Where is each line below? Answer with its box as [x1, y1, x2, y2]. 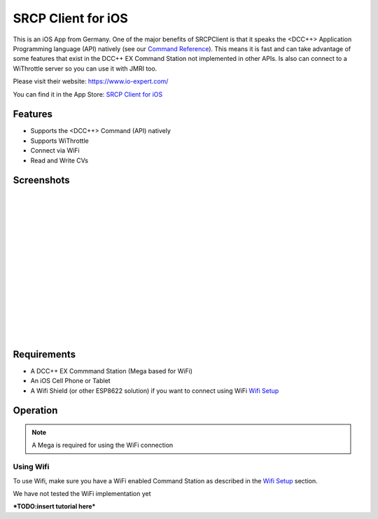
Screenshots [13, 174, 70, 186]
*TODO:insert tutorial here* [13, 502, 96, 511]
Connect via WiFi [30, 146, 80, 155]
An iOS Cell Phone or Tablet [30, 377, 111, 385]
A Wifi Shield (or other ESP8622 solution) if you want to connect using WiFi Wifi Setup [30, 386, 279, 395]
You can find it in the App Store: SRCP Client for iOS [13, 90, 163, 98]
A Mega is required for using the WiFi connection [31, 441, 174, 450]
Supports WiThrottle [30, 137, 89, 145]
